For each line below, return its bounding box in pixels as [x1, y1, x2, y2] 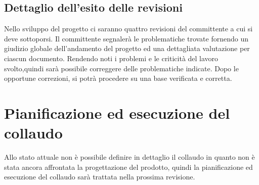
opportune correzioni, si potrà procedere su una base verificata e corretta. [4, 73, 232, 83]
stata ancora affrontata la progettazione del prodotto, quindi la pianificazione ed [4, 161, 253, 172]
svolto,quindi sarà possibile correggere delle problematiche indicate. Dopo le [4, 63, 239, 73]
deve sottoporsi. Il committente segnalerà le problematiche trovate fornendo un [4, 33, 249, 43]
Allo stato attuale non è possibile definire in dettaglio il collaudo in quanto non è [4, 152, 255, 162]
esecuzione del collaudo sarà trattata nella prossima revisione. [4, 171, 195, 182]
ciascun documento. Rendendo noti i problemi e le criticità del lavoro [4, 53, 219, 63]
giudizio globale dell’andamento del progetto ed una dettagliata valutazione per [4, 43, 250, 54]
